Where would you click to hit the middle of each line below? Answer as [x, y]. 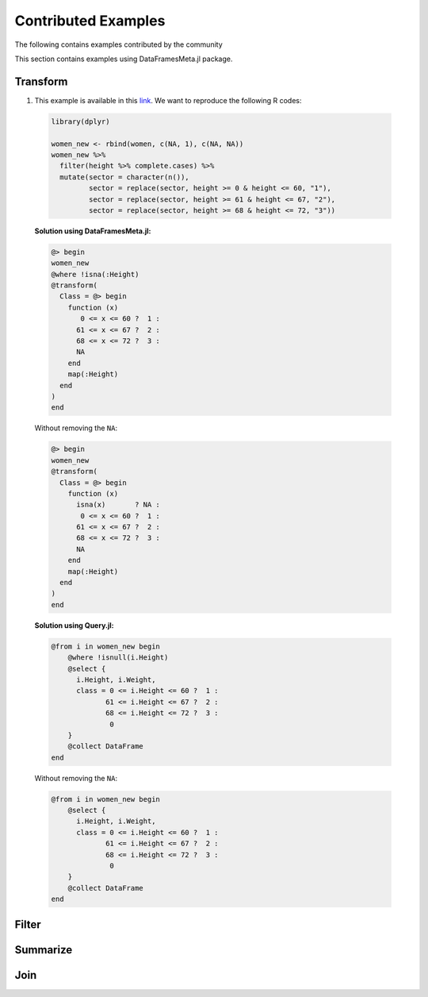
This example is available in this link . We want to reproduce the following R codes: [168, 100]
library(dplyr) [80, 121]
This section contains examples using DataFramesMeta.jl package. [124, 59]
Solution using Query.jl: [74, 625]
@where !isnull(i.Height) [118, 658]
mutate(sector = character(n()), [124, 177]
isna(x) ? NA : [118, 505]
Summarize [44, 950]
